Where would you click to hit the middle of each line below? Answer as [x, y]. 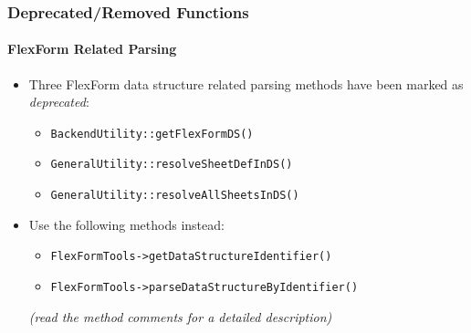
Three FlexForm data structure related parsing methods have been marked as [246, 83]
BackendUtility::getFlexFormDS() [152, 134]
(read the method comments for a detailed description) [180, 316]
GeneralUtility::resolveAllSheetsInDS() [175, 196]
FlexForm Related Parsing [92, 49]
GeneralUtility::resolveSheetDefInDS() [172, 165]
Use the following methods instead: [126, 224]
